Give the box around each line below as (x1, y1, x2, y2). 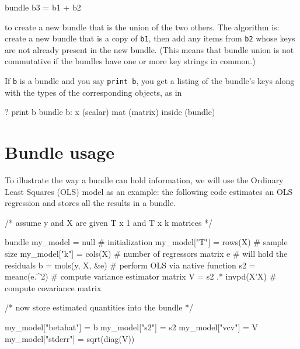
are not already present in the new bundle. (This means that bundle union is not (5, 43, 294, 55)
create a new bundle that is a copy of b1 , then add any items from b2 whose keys (5, 32, 295, 44)
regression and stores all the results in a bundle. (5, 197, 176, 209)
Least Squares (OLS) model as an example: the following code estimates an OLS (5, 185, 293, 197)
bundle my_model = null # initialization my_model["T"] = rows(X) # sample (5, 236, 288, 248)
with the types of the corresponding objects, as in (5, 86, 182, 98)
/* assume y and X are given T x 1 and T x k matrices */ (5, 216, 213, 228)
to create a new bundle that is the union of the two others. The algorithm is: (5, 20, 280, 33)
